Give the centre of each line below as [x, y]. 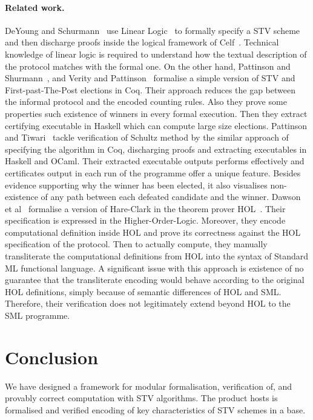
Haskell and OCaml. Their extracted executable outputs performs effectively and [155, 161]
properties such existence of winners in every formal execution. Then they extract [156, 113]
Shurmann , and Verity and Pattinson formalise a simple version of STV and [150, 78]
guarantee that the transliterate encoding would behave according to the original [155, 280]
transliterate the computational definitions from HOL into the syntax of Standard [157, 256]
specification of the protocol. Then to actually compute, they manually [136, 244]
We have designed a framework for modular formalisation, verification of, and [149, 386]
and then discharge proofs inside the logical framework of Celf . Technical [142, 42]
